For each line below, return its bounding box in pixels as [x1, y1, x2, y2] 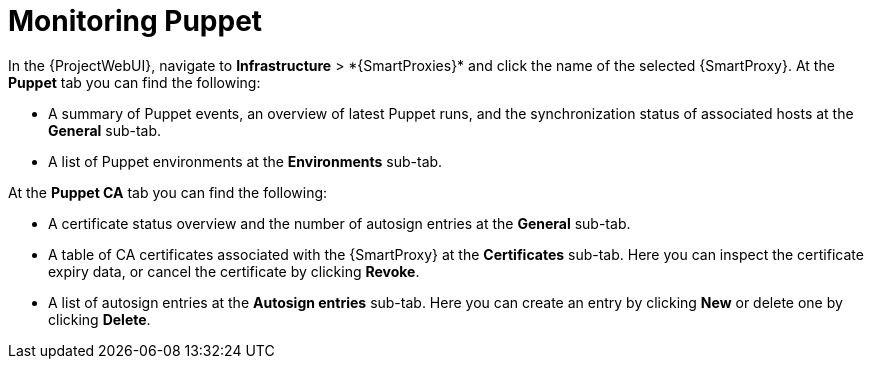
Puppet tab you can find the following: [8, 73, 261, 91]
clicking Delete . [48, 310, 151, 328]
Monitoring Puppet [8, 4, 263, 38]
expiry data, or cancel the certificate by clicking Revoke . [48, 262, 420, 280]
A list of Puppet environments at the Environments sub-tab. [48, 152, 443, 170]
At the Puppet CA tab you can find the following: [8, 183, 328, 201]
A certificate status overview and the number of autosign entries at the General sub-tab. [48, 214, 631, 232]
